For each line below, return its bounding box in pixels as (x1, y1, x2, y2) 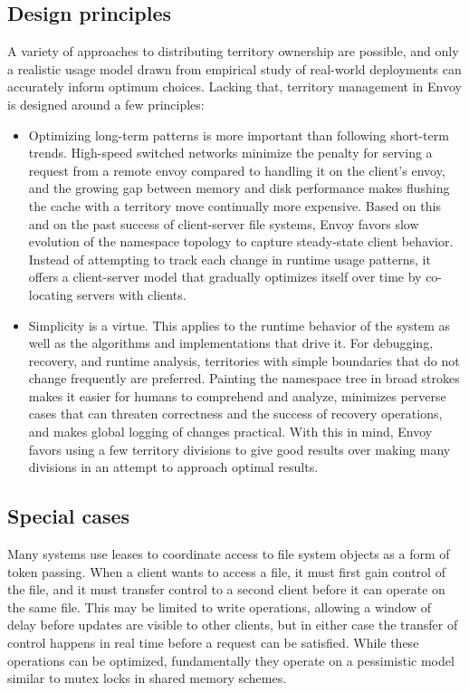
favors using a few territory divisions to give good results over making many (28, 439, 451, 458)
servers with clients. (77, 284, 187, 303)
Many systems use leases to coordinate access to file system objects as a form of (7, 544, 450, 563)
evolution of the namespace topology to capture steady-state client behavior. (28, 232, 454, 251)
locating (28, 284, 73, 303)
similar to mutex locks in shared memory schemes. (7, 669, 287, 688)
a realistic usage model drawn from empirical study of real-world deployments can (7, 59, 462, 78)
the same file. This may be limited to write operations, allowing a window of (7, 597, 432, 616)
